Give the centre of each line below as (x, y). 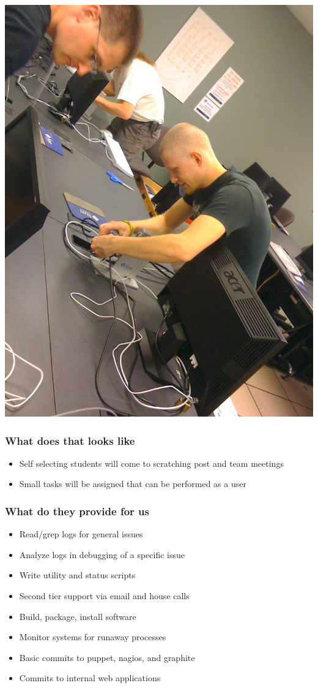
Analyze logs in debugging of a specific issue (102, 554)
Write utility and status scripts (77, 575)
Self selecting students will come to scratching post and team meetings (151, 463)
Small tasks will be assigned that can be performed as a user (133, 484)
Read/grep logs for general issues (81, 534)
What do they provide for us (77, 511)
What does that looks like (70, 440)
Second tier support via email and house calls (104, 595)
